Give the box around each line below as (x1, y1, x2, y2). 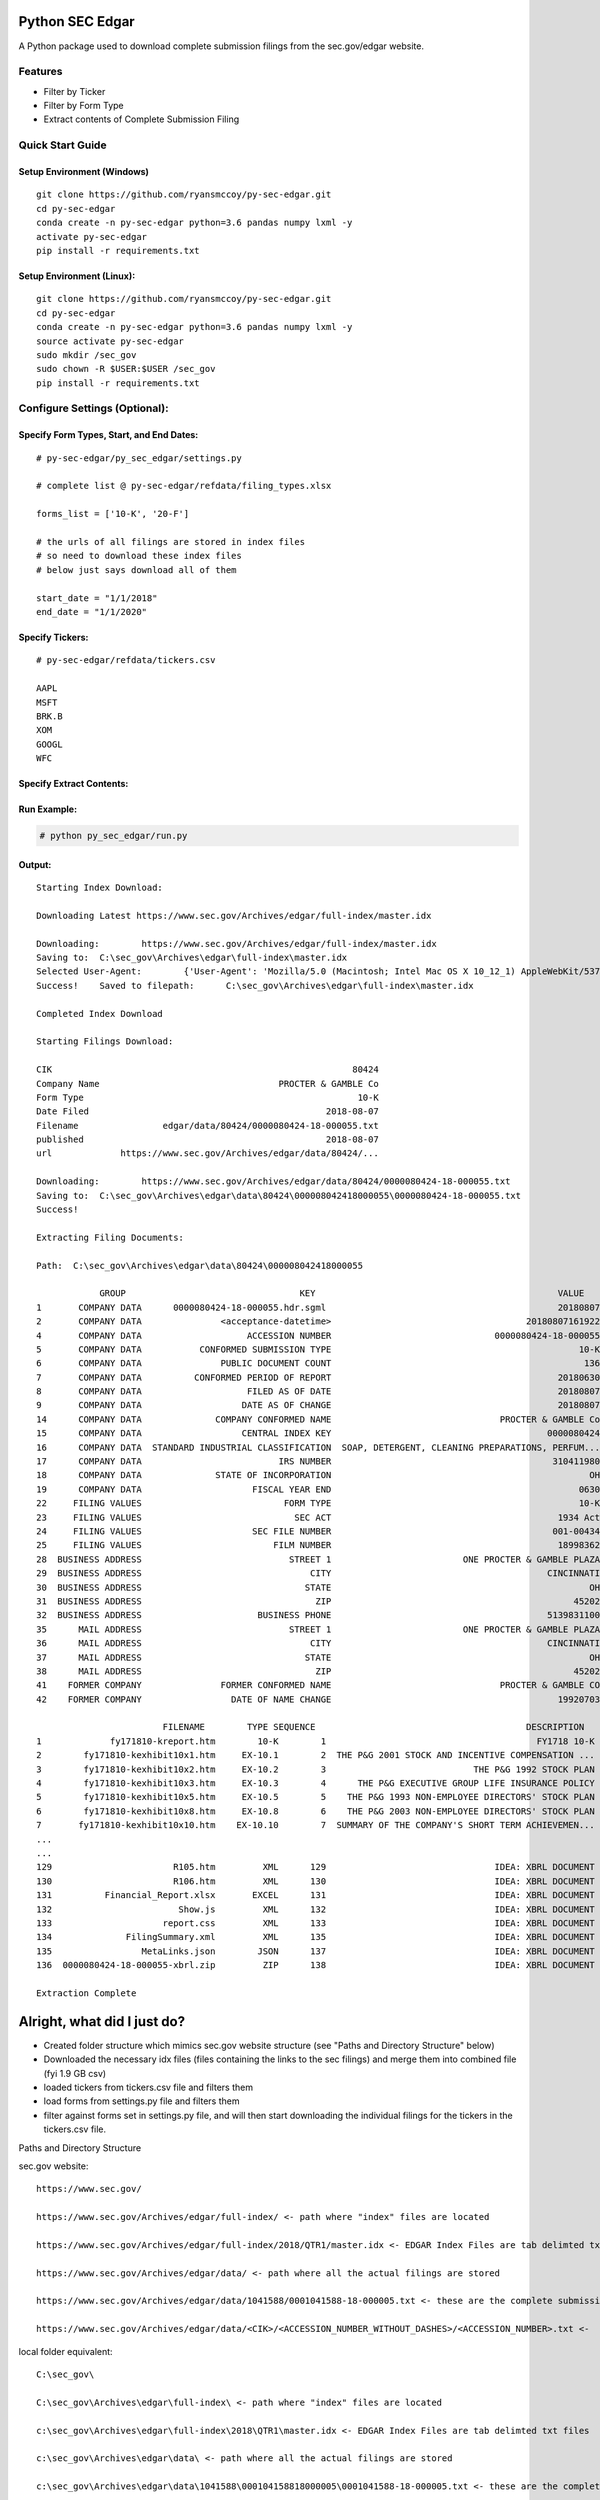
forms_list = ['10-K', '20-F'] (36, 508, 190, 520)
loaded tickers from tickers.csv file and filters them (43, 2081, 254, 2093)
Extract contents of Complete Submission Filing (43, 113, 240, 125)
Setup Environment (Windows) (18, 166, 150, 177)
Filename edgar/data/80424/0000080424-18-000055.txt (36, 1120, 379, 1131)
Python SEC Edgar (18, 13, 135, 30)
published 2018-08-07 (36, 1134, 379, 1145)
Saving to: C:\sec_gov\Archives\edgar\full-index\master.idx (36, 951, 348, 963)
